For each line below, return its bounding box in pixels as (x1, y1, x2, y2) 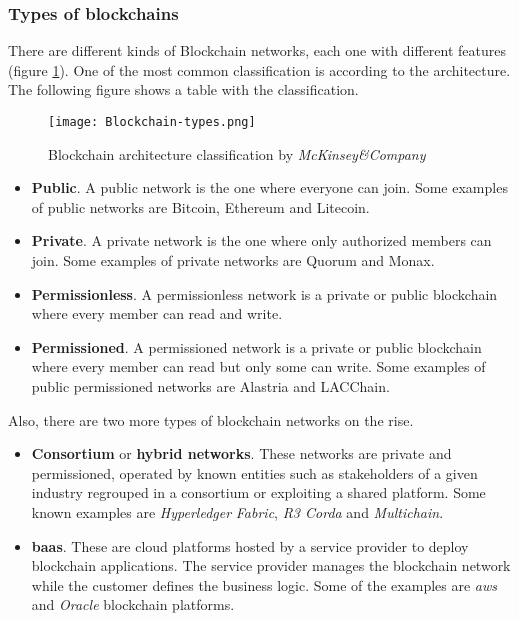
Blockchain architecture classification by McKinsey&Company (48, 143, 426, 164)
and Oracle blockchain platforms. (31, 594, 235, 615)
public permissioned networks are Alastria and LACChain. (31, 376, 390, 396)
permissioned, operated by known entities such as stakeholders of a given (31, 462, 478, 483)
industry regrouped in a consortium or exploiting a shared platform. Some (31, 482, 486, 503)
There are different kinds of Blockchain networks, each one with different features (8, 40, 507, 61)
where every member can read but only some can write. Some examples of (31, 356, 486, 377)
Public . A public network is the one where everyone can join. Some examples (31, 177, 508, 198)
